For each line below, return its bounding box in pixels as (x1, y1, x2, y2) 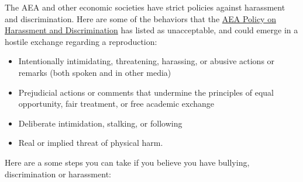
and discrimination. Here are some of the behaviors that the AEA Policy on (5, 12, 276, 24)
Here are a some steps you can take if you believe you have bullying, (5, 156, 250, 168)
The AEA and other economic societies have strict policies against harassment (5, 1, 285, 13)
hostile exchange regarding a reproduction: (5, 35, 157, 47)
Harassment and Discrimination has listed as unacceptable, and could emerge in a (5, 24, 298, 36)
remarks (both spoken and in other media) (18, 66, 171, 78)
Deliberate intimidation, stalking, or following (18, 117, 183, 129)
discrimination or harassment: (5, 167, 111, 180)
